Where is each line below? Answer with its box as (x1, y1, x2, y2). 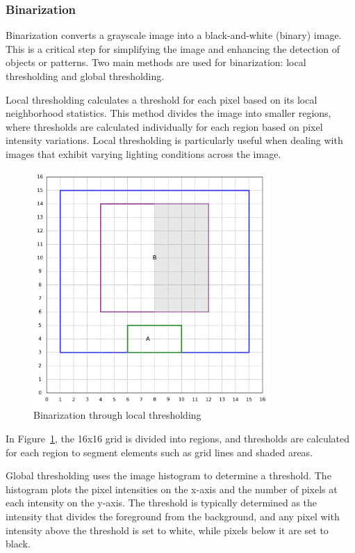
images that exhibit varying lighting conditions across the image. (6, 146, 281, 161)
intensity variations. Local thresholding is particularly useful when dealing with (6, 133, 343, 147)
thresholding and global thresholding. (6, 69, 165, 83)
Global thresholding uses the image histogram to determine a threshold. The (6, 468, 331, 483)
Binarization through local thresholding (33, 408, 201, 422)
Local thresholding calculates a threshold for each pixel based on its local (6, 92, 317, 106)
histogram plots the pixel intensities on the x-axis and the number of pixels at (6, 481, 338, 496)
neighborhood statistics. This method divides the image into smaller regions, (6, 106, 331, 120)
